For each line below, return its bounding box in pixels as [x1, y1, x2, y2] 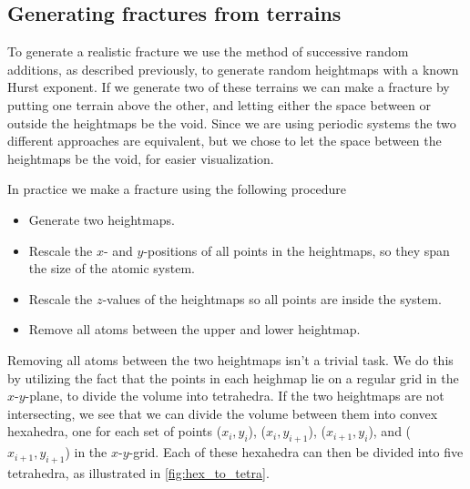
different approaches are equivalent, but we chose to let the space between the [7, 131, 442, 150]
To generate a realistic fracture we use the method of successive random [7, 42, 409, 61]
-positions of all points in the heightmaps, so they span [143, 240, 450, 260]
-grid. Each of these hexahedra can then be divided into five [128, 443, 464, 462]
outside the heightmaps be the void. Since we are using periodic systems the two [7, 113, 456, 132]
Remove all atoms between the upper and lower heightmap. [28, 320, 361, 339]
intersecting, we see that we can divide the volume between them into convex [7, 403, 438, 423]
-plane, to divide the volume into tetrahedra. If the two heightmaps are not [25, 386, 444, 405]
